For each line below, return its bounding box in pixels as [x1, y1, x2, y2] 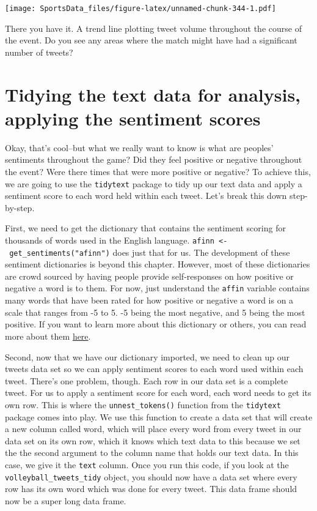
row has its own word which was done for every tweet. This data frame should [5, 482, 297, 495]
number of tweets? [5, 45, 73, 58]
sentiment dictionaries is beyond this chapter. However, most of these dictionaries [5, 258, 310, 270]
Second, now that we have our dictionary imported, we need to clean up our [5, 350, 290, 363]
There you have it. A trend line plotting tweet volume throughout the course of [5, 21, 302, 34]
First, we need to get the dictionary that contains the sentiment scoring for [5, 222, 286, 234]
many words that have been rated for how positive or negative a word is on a [5, 294, 294, 307]
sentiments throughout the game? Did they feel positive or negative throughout [5, 153, 302, 166]
